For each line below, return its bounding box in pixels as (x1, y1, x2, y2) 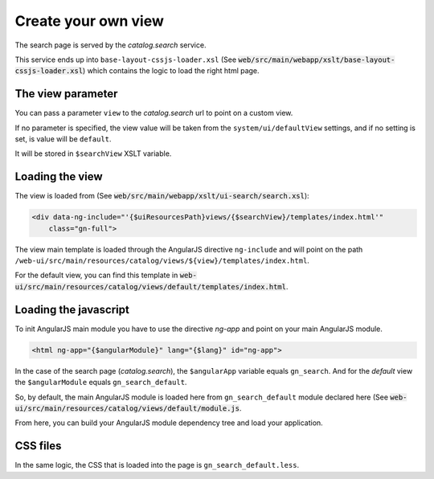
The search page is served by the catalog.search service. (14, 40, 207, 50)
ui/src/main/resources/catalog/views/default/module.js (14, 403, 240, 413)
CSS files (14, 439, 62, 453)
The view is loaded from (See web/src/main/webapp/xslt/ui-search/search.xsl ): (14, 191, 309, 201)
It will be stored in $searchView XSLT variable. (14, 149, 172, 158)
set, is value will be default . (14, 134, 112, 144)
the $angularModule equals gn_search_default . (14, 378, 187, 387)
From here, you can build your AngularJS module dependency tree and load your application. (14, 418, 323, 428)
